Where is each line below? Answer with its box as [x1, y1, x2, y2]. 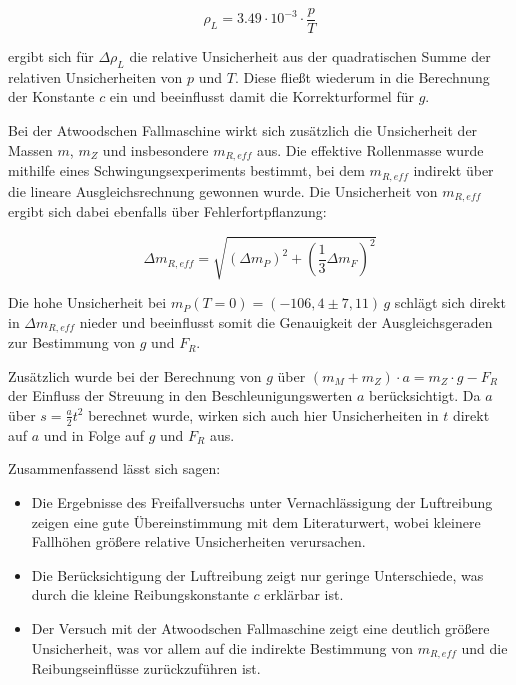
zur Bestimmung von [8, 332, 136, 353]
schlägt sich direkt [394, 292, 506, 313]
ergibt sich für [8, 46, 94, 67]
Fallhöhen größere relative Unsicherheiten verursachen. [31, 531, 366, 552]
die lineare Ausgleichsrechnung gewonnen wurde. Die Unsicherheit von [8, 180, 438, 201]
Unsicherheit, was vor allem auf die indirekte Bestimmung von [31, 637, 414, 658]
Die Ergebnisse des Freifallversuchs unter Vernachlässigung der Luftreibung [31, 491, 493, 512]
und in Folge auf [43, 424, 144, 445]
